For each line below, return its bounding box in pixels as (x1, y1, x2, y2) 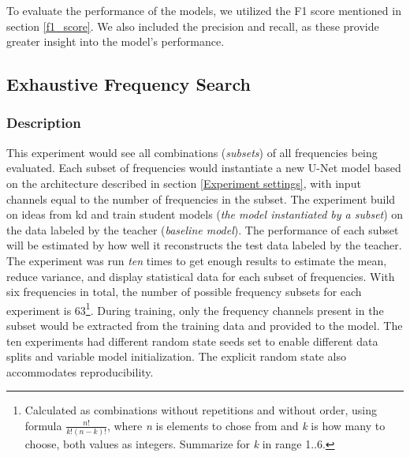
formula (24, 417, 62, 433)
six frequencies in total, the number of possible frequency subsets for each (6, 283, 362, 300)
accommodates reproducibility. (6, 363, 154, 380)
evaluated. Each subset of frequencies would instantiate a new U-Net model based (6, 159, 401, 176)
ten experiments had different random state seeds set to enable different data (6, 332, 378, 349)
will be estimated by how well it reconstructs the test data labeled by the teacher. (6, 237, 402, 253)
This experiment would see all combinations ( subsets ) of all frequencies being (6, 144, 378, 160)
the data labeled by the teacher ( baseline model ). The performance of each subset (6, 221, 399, 238)
